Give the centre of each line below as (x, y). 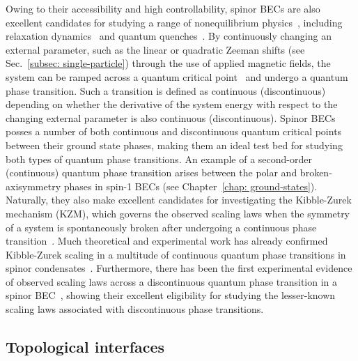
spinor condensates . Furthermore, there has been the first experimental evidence (179, 268)
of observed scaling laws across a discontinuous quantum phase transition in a (172, 281)
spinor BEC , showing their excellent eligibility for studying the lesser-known (171, 295)
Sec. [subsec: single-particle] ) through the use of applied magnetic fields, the (168, 63)
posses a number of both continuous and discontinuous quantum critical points (174, 131)
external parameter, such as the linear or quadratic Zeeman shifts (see (155, 49)
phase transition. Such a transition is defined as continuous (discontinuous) (166, 90)
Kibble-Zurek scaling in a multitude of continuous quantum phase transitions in (176, 254)
